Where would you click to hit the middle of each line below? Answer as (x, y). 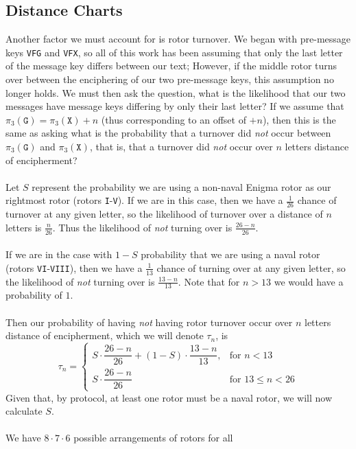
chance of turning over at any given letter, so (251, 267)
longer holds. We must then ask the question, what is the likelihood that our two (176, 92)
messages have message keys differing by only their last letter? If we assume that (175, 106)
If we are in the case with (59, 254)
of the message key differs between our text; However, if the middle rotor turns (171, 66)
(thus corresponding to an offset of (174, 119)
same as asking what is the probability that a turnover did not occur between (168, 133)
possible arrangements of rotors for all (153, 438)
